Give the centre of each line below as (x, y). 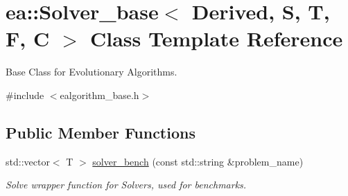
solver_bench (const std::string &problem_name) (198, 161)
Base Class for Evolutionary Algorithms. (92, 72)
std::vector (28, 161)
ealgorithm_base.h (99, 95)
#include (25, 95)
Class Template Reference (216, 38)
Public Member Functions (101, 132)
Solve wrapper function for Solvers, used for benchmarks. (126, 185)
